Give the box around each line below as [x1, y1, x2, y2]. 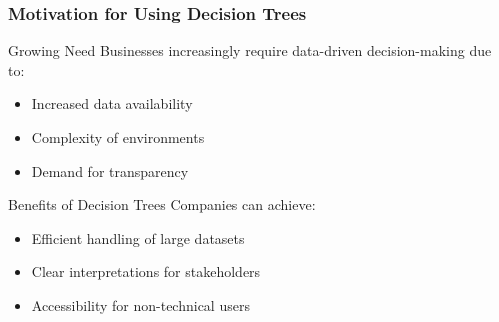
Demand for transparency [31, 160, 189, 181]
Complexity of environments [31, 127, 205, 147]
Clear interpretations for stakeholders [31, 261, 261, 282]
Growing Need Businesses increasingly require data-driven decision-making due [8, 40, 492, 61]
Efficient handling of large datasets [31, 227, 245, 248]
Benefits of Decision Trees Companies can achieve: [8, 194, 316, 215]
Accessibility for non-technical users [31, 294, 250, 315]
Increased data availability [31, 93, 193, 114]
